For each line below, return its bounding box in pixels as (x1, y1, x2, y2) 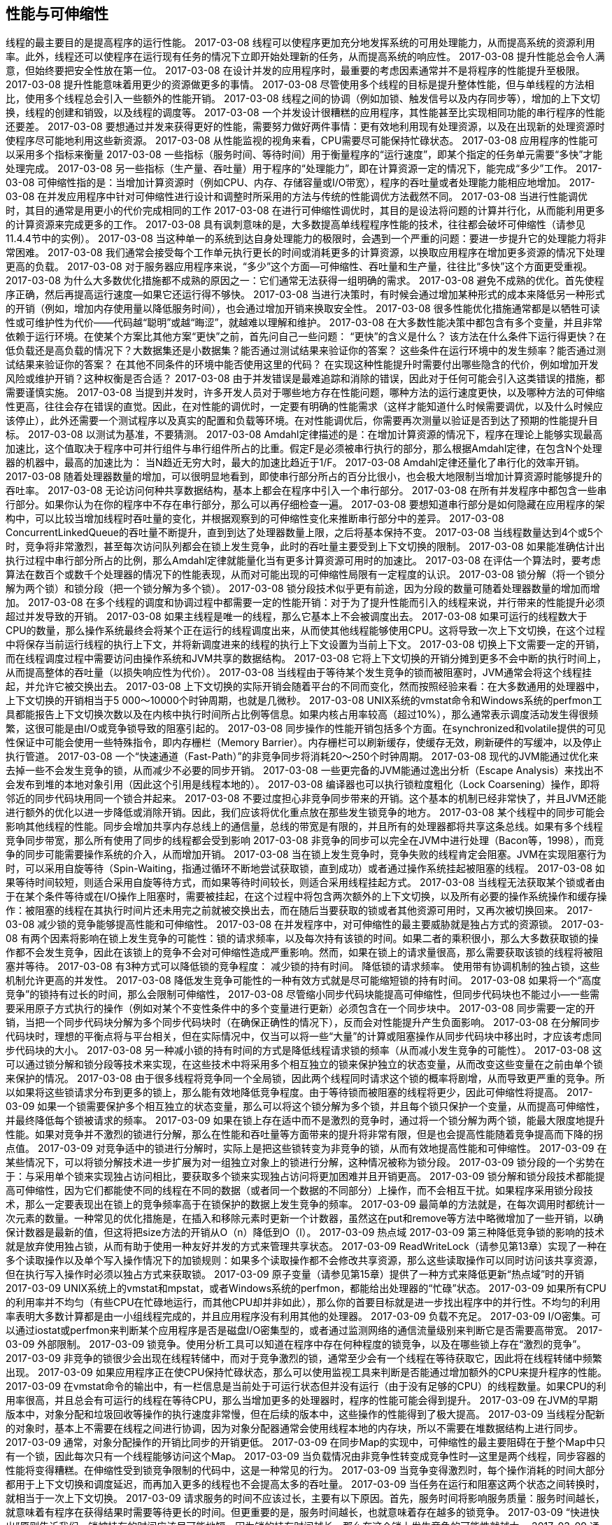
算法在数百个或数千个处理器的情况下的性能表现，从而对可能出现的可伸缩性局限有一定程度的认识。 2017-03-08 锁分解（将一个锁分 (6, 568, 605, 581)
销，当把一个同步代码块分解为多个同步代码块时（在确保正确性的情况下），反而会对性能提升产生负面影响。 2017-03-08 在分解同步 (6, 1016, 600, 1029)
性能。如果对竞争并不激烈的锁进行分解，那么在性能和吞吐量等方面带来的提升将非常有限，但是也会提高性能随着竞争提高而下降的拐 (6, 1128, 603, 1141)
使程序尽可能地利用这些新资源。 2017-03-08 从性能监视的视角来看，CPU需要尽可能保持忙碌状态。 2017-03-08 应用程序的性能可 (6, 134, 599, 147)
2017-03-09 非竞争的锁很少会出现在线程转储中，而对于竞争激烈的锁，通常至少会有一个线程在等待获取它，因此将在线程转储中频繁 (6, 1352, 602, 1365)
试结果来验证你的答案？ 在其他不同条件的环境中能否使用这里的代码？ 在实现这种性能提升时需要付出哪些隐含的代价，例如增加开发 (6, 358, 599, 371)
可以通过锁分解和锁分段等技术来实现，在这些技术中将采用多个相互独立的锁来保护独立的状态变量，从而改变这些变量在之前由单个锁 (6, 1058, 603, 1071)
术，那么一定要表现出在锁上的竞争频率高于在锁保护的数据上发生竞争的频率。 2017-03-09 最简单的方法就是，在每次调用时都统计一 (6, 1198, 605, 1211)
